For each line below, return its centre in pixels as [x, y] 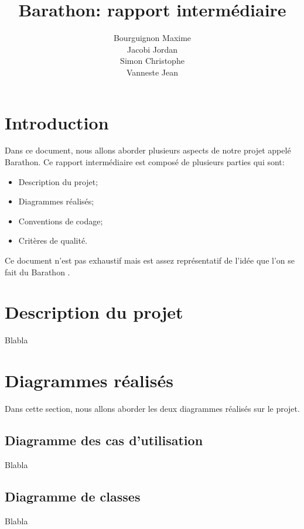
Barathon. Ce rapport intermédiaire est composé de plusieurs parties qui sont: [145, 162]
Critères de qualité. [53, 240]
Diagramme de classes [73, 496]
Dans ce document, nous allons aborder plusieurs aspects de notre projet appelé [148, 150]
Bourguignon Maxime [152, 38]
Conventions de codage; [61, 221]
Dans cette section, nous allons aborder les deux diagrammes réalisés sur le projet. [152, 409]
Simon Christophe [152, 61]
